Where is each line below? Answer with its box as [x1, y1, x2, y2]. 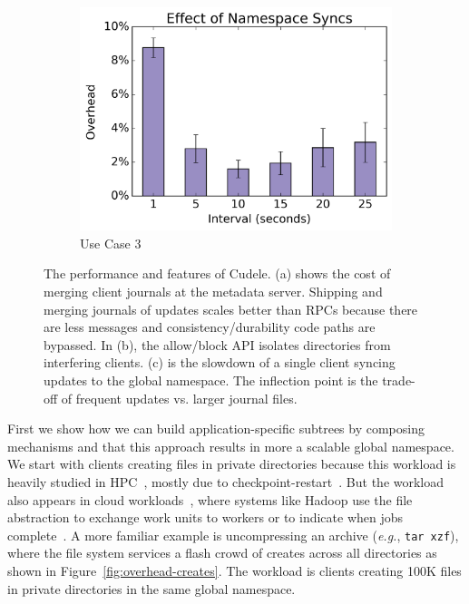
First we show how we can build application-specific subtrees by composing [7, 419, 425, 438]
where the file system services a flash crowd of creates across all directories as [7, 543, 437, 562]
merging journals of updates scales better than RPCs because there [44, 299, 418, 318]
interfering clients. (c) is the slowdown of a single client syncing [44, 353, 396, 372]
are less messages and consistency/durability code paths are [44, 317, 376, 336]
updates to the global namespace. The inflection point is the [44, 370, 378, 389]
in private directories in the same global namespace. [7, 579, 296, 598]
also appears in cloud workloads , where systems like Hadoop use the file [7, 490, 413, 509]
